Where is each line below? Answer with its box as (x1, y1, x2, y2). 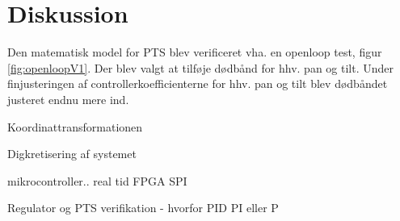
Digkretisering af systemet (7, 145, 137, 162)
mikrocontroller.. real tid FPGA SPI (7, 172, 187, 189)
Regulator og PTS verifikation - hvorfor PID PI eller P (7, 199, 279, 216)
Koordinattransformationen (7, 118, 143, 135)
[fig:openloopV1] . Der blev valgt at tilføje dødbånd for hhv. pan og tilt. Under (7, 59, 394, 76)
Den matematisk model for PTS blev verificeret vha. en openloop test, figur (7, 44, 382, 60)
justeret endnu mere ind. (7, 90, 129, 107)
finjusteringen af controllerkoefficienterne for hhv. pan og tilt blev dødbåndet (7, 75, 388, 92)
